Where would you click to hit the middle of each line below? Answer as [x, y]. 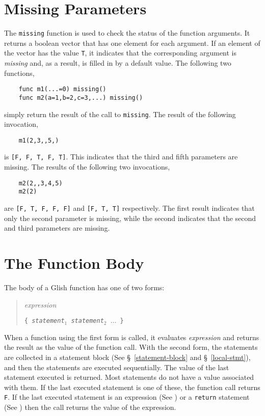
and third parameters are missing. [57, 228]
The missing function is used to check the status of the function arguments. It [127, 33]
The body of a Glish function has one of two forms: [84, 287]
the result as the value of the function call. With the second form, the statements [131, 347]
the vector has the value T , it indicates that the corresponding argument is [121, 53]
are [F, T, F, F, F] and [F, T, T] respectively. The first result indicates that [129, 208]
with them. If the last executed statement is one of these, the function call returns [132, 387]
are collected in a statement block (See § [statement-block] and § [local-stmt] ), [127, 357]
